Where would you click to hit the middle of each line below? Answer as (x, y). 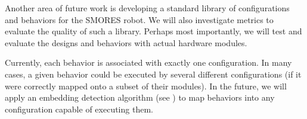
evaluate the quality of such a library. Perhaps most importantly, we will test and (153, 31)
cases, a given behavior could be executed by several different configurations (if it (153, 74)
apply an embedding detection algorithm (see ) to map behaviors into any (140, 97)
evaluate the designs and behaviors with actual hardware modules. (126, 42)
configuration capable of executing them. (79, 109)
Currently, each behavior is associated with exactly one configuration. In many (148, 62)
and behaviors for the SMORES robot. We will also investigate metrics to (139, 19)
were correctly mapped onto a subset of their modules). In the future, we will (146, 86)
